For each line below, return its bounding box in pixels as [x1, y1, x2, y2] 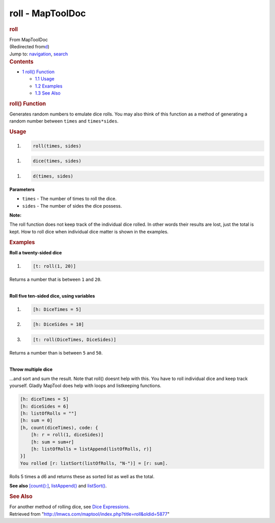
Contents [9, 58, 34, 65]
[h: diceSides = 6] [20, 403, 69, 409]
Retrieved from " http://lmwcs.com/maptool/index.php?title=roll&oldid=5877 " [9, 511, 170, 517]
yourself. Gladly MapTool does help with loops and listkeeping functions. [9, 383, 161, 389]
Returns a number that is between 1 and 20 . [9, 276, 102, 282]
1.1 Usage [35, 76, 54, 82]
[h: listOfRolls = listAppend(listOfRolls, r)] [31, 446, 152, 452]
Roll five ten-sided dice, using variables [9, 293, 95, 299]
